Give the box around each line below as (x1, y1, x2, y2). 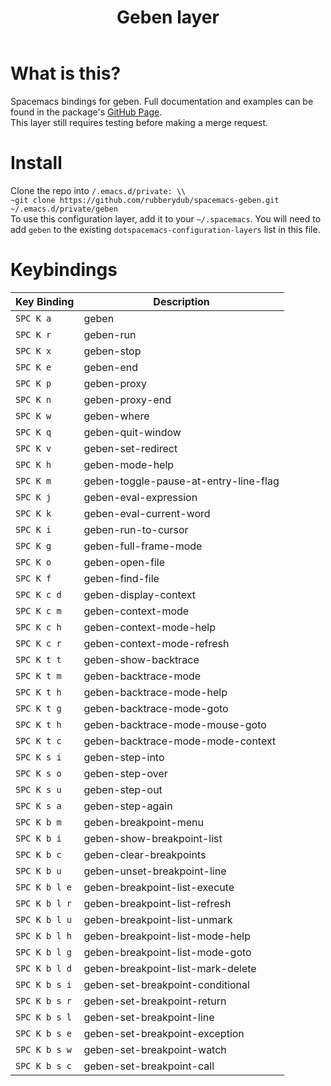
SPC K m (15, 475, 52, 486)
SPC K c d (15, 589, 62, 600)
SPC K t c (15, 735, 62, 746)
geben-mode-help (83, 457, 175, 471)
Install (10, 152, 63, 175)
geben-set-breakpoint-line (83, 1010, 215, 1024)
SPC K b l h (15, 930, 73, 941)
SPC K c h (15, 621, 62, 633)
